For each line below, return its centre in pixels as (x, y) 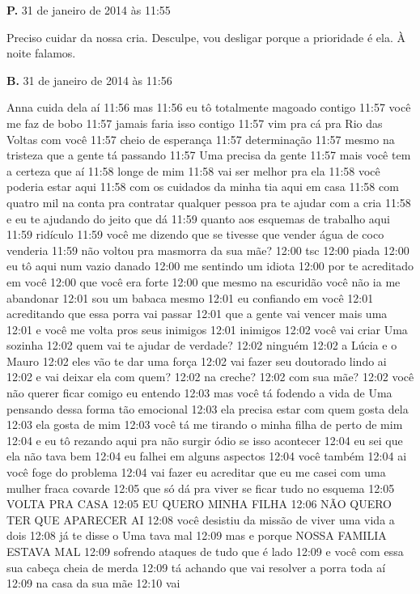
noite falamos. (41, 53)
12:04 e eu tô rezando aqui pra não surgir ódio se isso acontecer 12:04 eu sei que (205, 440)
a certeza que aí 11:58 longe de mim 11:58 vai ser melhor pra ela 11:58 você (193, 170)
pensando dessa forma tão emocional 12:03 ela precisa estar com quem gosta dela (208, 408)
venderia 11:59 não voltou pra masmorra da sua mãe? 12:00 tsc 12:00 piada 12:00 (208, 250)
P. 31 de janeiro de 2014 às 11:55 (89, 10)
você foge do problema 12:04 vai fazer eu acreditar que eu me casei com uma (196, 472)
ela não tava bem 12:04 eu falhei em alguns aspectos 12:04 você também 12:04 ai (207, 456)
